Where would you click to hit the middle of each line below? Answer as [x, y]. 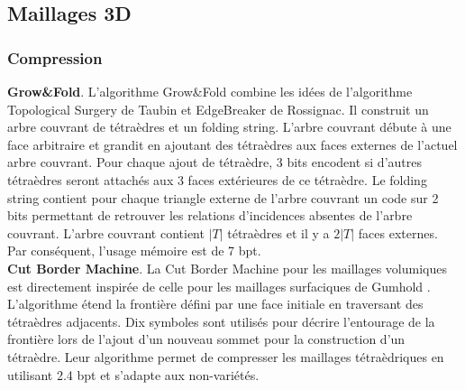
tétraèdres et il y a [278, 232]
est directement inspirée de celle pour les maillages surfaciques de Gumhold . [219, 286]
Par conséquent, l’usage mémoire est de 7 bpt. [134, 251]
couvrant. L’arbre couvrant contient [106, 232]
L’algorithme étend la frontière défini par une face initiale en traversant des [215, 304]
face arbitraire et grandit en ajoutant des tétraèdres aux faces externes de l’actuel [232, 144]
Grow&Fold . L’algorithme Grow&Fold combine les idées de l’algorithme [210, 91]
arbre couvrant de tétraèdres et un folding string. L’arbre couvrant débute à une [229, 127]
